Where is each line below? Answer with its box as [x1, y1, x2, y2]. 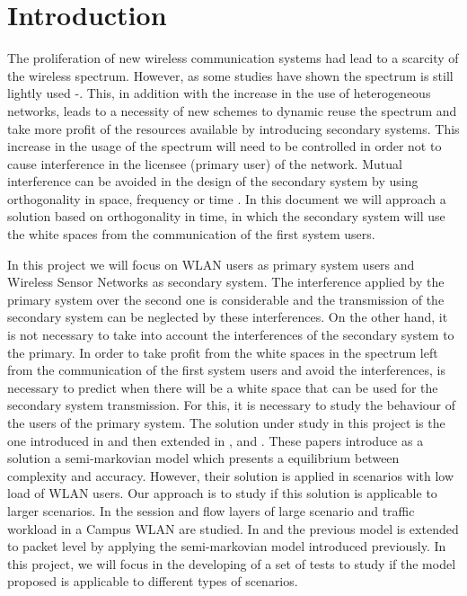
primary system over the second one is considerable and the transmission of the [7, 289, 445, 308]
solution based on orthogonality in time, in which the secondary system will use [7, 207, 445, 226]
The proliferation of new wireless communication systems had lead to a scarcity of [7, 49, 459, 67]
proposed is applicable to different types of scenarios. [7, 572, 298, 591]
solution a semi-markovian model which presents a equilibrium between [7, 449, 400, 467]
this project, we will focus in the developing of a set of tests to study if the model [7, 554, 456, 573]
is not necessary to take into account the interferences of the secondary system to [7, 325, 454, 344]
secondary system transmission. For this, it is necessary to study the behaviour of [7, 396, 455, 414]
